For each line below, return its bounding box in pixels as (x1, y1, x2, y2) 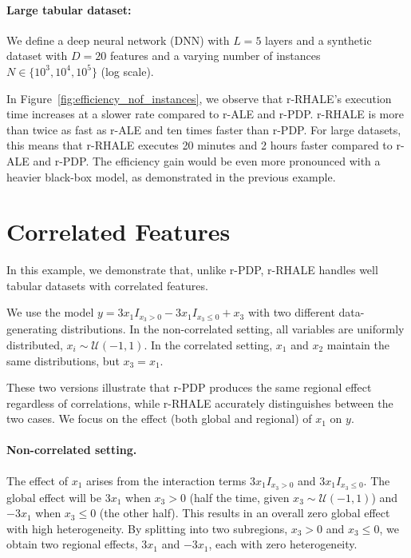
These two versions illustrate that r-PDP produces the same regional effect (6, 379, 372, 396)
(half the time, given (189, 488, 290, 505)
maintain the (326, 336, 389, 353)
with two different (247, 304, 335, 321)
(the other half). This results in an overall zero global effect (99, 504, 390, 521)
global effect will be (6, 488, 101, 505)
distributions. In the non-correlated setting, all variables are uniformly (61, 321, 405, 337)
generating (6, 321, 57, 337)
